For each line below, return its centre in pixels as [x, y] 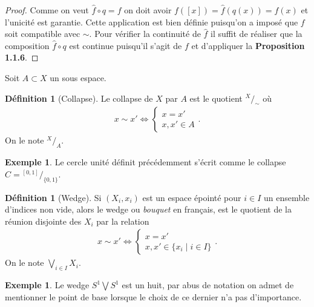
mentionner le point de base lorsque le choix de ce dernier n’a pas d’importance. [153, 296]
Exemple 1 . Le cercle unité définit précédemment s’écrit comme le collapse [146, 162]
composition [27, 45]
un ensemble [287, 197]
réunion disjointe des [43, 221]
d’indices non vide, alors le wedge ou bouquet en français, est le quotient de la [148, 209]
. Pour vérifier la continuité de [145, 34]
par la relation [123, 221]
